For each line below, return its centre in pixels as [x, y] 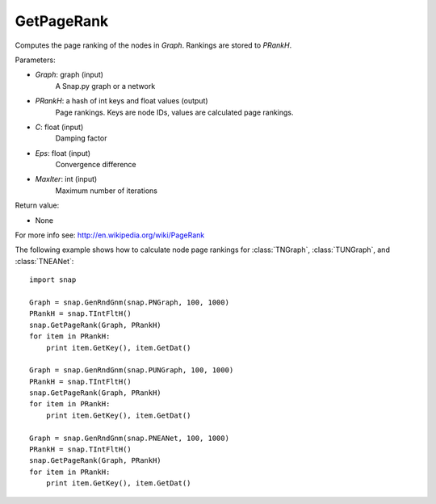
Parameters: [35, 60]
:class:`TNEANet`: [44, 261]
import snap [53, 280]
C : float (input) [59, 127]
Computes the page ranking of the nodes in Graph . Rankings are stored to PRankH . [153, 45]
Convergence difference [96, 165]
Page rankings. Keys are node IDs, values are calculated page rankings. [174, 112]
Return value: [37, 205]
